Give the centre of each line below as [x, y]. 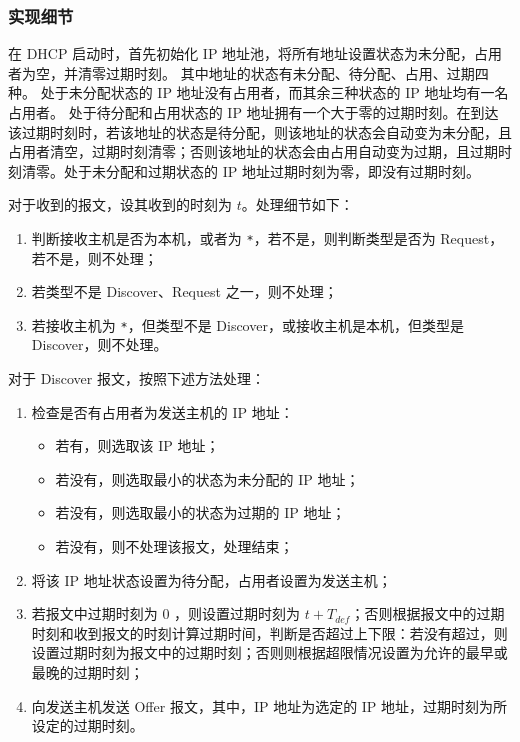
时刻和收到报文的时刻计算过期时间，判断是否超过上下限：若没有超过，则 [269, 632]
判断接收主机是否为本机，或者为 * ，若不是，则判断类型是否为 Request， [267, 237]
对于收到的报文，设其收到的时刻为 [120, 204]
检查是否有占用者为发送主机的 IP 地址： [162, 411]
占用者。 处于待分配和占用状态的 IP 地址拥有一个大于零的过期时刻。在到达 [253, 112]
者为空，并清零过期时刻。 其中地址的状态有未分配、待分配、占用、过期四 [248, 72]
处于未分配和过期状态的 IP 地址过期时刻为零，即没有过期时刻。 [271, 170]
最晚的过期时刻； [87, 672]
